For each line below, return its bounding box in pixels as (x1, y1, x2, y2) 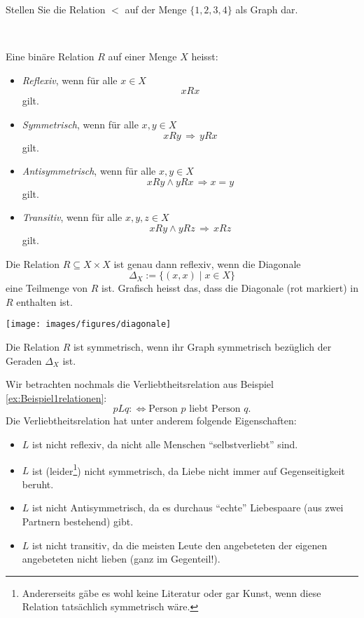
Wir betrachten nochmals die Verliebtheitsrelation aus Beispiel (6, 377, 274, 391)
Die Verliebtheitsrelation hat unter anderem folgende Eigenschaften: (6, 413, 297, 428)
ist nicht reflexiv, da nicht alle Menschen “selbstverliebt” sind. (32, 436, 298, 451)
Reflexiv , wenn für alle (22, 72, 118, 87)
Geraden (6, 353, 42, 368)
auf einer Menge (108, 49, 177, 64)
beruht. (22, 476, 54, 491)
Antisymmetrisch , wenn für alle (22, 163, 156, 178)
